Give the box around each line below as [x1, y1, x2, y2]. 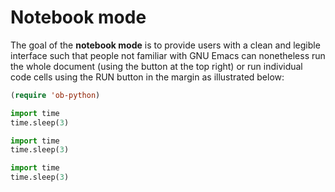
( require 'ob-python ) [10, 90, 101, 100]
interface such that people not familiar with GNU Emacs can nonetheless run [10, 49, 326, 61]
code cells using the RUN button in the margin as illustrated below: [10, 71, 285, 83]
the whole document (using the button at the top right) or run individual [10, 60, 303, 72]
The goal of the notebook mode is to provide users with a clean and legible [10, 39, 321, 51]
